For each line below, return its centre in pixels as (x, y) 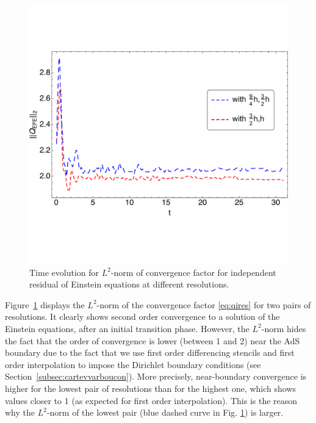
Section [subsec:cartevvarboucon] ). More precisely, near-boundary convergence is (156, 376)
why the (20, 412)
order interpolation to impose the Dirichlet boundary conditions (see (133, 364)
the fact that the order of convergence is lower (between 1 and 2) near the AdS (153, 340)
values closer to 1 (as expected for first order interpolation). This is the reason (151, 400)
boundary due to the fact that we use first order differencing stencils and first (150, 352)
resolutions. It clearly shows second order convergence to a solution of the (142, 316)
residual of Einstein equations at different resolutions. (129, 284)
